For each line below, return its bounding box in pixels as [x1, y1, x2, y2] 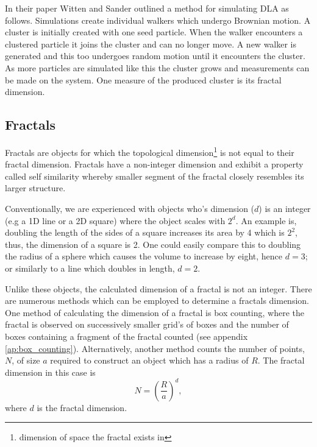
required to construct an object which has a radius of [50, 354, 249, 367]
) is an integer [258, 202, 311, 214]
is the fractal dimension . [37, 401, 127, 414]
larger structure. [5, 181, 66, 194]
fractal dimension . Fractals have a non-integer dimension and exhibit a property [5, 158, 304, 171]
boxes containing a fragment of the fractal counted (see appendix [5, 329, 248, 342]
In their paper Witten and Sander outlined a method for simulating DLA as [5, 2, 289, 14]
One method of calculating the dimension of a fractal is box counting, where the [5, 306, 305, 319]
